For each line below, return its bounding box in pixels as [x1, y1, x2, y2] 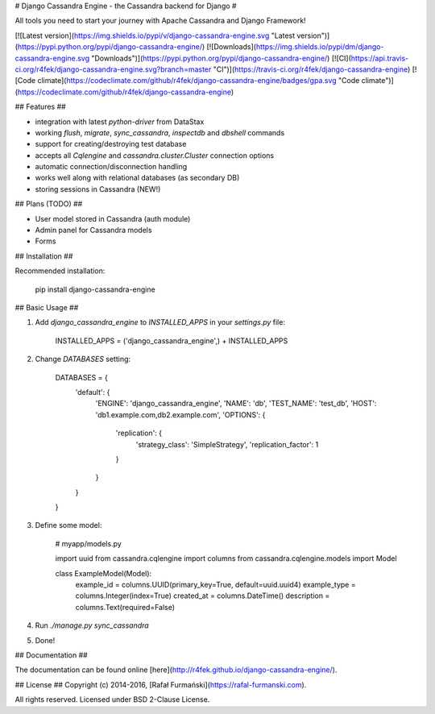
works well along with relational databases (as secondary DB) [35, 173, 240, 183]
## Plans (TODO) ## [14, 199, 83, 209]
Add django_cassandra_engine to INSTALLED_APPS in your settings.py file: [35, 318, 286, 327]
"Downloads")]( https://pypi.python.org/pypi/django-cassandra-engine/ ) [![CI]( [91, 53, 352, 63]
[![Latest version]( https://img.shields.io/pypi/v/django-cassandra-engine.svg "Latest [14, 31, 296, 40]
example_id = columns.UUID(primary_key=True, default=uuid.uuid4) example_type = [75, 580, 356, 590]
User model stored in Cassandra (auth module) [35, 214, 191, 223]
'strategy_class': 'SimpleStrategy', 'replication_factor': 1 [135, 439, 319, 449]
